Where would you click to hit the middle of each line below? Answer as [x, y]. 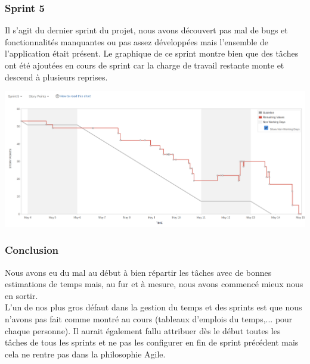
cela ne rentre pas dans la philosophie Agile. [85, 354]
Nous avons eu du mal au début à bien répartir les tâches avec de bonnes [138, 272]
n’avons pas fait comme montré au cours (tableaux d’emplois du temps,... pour [149, 318]
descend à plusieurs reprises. [56, 77]
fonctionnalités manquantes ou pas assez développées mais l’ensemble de [137, 41]
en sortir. [21, 295]
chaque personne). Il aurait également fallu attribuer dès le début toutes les [143, 330]
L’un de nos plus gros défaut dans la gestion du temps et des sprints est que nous [154, 307]
